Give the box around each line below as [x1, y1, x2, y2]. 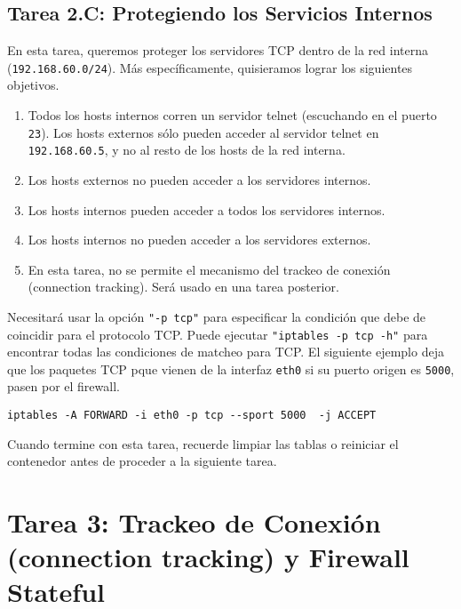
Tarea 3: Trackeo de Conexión [7, 504, 381, 541]
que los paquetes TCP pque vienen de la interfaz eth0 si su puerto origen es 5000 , [7, 359, 455, 378]
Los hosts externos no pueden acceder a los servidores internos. [28, 170, 371, 188]
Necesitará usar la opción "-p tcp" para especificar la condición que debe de [7, 307, 426, 325]
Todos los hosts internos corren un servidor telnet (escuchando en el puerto [28, 106, 437, 124]
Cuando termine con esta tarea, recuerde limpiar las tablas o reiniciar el [7, 434, 399, 453]
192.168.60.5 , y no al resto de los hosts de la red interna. [28, 140, 346, 159]
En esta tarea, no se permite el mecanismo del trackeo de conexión [28, 260, 391, 278]
